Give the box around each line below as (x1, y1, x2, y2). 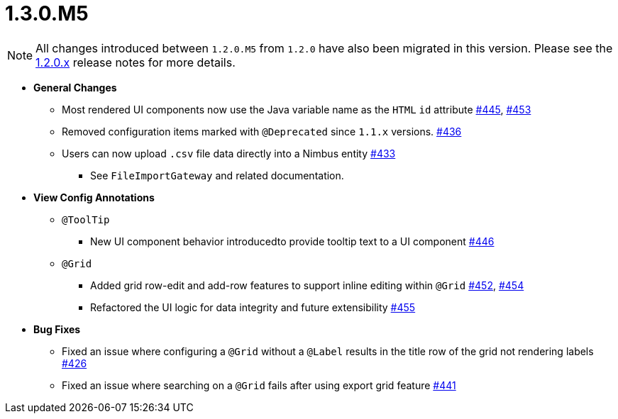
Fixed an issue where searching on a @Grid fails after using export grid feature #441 (62, 379, 456, 391)
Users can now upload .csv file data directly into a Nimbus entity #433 (62, 147, 396, 160)
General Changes (33, 81, 117, 94)
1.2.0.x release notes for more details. (35, 55, 236, 69)
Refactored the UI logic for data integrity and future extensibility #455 (90, 301, 416, 313)
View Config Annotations (33, 191, 155, 203)
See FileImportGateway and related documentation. (90, 169, 344, 181)
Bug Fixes (33, 323, 81, 335)
